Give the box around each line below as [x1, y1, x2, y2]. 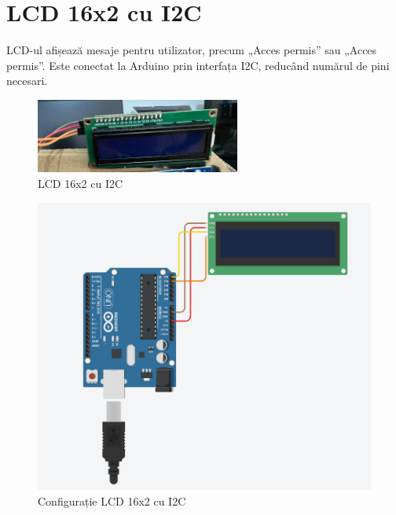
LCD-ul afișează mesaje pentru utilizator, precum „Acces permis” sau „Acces [6, 42, 377, 58]
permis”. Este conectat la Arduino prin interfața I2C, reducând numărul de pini [6, 57, 390, 73]
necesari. [6, 72, 48, 89]
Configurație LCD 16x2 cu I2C [38, 492, 186, 509]
